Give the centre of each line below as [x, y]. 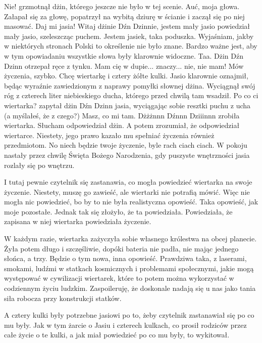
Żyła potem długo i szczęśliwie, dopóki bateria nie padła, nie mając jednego [121, 248]
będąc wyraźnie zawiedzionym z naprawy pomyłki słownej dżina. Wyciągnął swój [130, 85]
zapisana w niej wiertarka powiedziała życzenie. [78, 221]
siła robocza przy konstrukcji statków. [63, 298]
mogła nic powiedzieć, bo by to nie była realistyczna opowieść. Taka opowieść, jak [131, 202]
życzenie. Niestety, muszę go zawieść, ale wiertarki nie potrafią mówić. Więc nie [127, 191]
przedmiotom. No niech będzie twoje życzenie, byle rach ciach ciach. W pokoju [126, 145]
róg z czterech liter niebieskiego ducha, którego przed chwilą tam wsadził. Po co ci [131, 95]
